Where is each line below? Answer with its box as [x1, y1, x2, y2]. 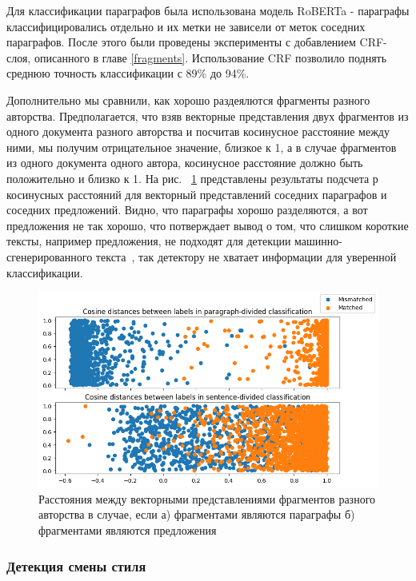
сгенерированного [6, 248, 93, 265]
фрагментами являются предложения [38, 522, 217, 538]
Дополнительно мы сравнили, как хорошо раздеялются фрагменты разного [6, 91, 370, 108]
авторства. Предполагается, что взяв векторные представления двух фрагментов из [6, 107, 409, 124]
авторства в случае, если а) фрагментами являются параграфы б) [38, 506, 355, 523]
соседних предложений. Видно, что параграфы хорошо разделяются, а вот [6, 201, 368, 218]
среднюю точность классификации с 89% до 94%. [6, 65, 250, 82]
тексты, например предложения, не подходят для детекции [6, 233, 291, 249]
